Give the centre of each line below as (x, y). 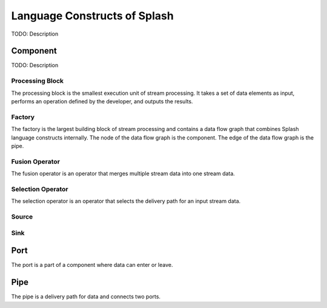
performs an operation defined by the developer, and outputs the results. (102, 101)
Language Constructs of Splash (92, 16)
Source (22, 216)
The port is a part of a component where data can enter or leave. (92, 265)
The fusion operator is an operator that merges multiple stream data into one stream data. (123, 174)
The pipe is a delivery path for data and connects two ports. (86, 297)
